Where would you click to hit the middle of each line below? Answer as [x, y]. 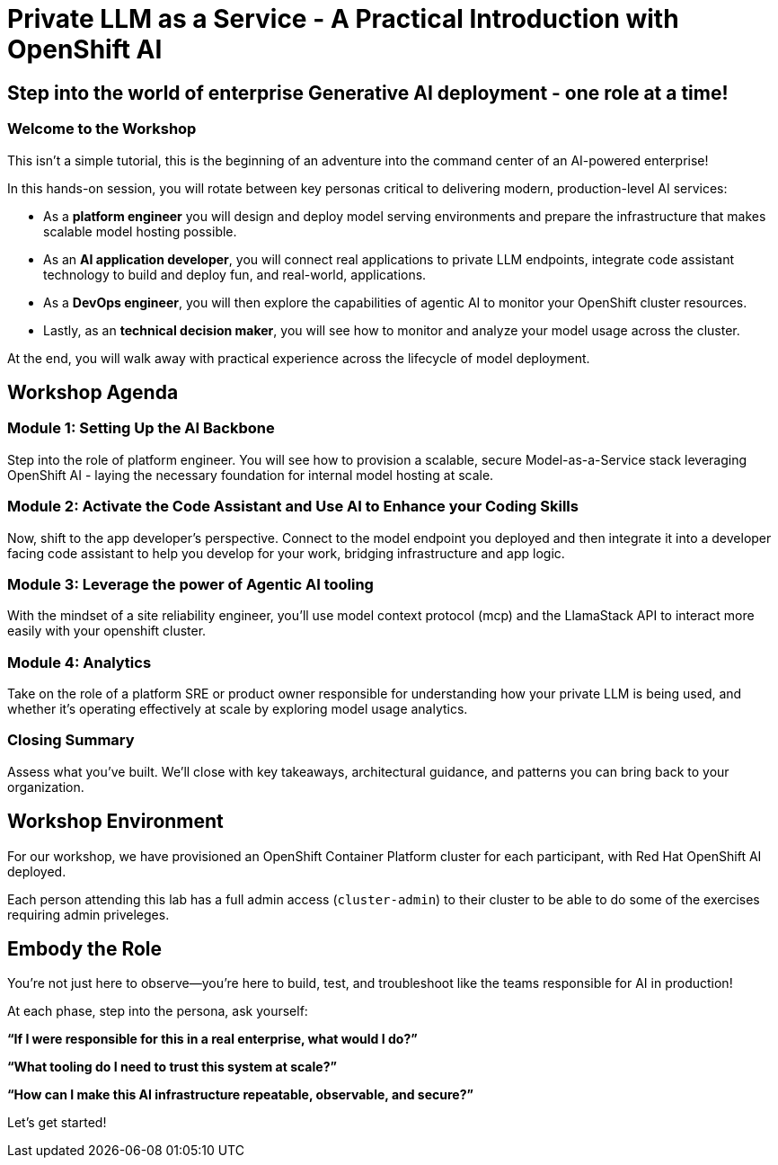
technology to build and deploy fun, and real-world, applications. [235, 274]
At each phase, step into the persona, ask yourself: [158, 1011]
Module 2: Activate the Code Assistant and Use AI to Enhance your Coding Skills [293, 507]
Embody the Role [85, 949]
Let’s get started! [57, 1123]
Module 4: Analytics [80, 662]
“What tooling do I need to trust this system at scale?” [172, 1067]
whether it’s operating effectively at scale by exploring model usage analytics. [238, 709]
